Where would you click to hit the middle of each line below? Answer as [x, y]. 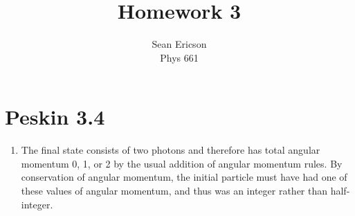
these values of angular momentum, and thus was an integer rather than [174, 191]
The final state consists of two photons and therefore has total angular [171, 150]
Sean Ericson [179, 44]
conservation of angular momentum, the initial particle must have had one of [184, 177]
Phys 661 [179, 57]
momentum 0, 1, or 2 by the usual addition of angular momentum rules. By [182, 163]
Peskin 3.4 [55, 117]
